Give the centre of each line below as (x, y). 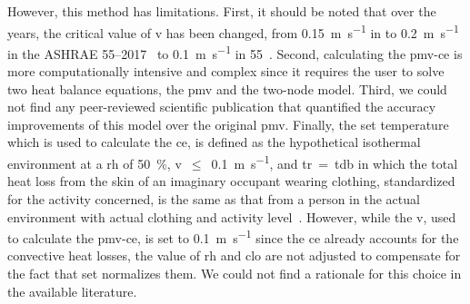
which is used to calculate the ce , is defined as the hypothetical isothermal (214, 142)
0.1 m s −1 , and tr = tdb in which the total (335, 162)
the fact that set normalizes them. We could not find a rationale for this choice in (235, 273)
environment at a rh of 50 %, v (95, 163)
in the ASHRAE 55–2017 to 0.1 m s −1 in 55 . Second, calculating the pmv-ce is (235, 52)
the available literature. (72, 291)
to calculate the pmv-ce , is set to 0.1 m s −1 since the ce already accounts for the (233, 236)
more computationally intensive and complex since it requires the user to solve (226, 71)
